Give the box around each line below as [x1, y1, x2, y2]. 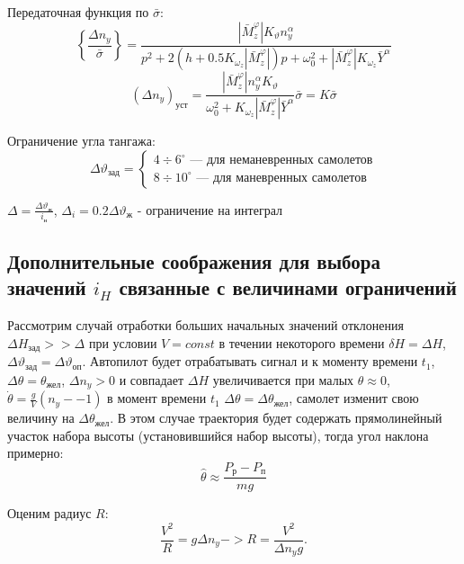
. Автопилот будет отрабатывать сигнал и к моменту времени [82, 352, 418, 371]
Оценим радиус [7, 504, 92, 523]
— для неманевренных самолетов [190, 154, 373, 167]
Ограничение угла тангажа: [7, 131, 156, 150]
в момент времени [107, 389, 207, 407]
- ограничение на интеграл [137, 200, 282, 219]
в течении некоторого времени [219, 333, 385, 352]
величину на [7, 408, 75, 427]
